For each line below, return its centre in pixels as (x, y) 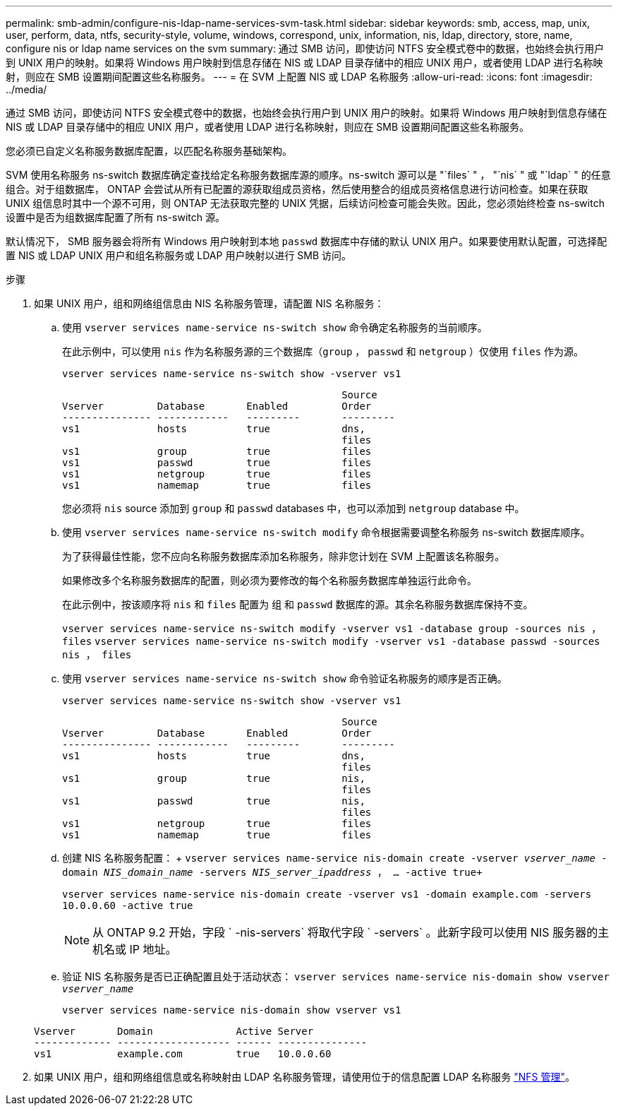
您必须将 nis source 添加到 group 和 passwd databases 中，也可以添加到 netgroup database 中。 (293, 508)
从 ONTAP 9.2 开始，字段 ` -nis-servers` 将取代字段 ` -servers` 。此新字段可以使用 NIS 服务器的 (345, 932)
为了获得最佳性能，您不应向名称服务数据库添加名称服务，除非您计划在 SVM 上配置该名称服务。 (284, 556)
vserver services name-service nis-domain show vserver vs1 (232, 1010)
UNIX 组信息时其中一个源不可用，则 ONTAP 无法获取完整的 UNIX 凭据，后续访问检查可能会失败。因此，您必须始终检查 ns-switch (305, 203)
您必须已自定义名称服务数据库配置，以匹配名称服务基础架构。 (149, 151)
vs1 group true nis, (214, 778)
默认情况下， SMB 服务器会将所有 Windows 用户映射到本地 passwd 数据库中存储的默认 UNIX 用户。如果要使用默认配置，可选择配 (307, 241)
